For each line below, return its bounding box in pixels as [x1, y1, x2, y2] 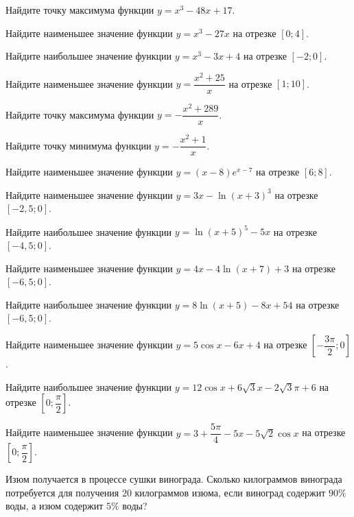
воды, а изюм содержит [5, 498, 104, 513]
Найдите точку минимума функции [5, 138, 152, 152]
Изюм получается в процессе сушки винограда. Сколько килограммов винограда [5, 472, 342, 486]
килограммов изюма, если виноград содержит [134, 485, 326, 499]
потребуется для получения [5, 485, 119, 499]
